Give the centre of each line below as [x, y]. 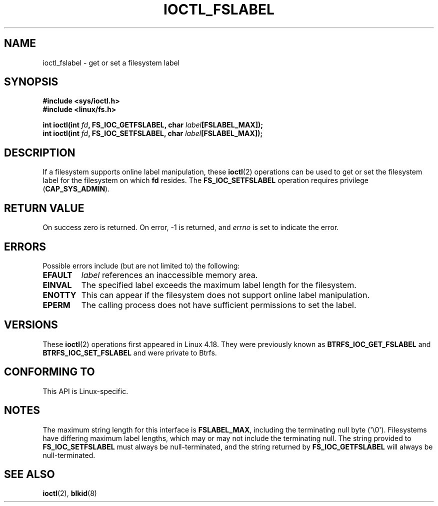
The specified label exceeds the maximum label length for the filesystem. [219, 285]
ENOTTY [59, 295]
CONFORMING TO [49, 372]
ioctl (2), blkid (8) [70, 493]
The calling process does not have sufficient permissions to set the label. [219, 305]
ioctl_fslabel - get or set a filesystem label [111, 62]
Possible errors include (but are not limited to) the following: [141, 265]
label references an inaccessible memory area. [169, 275]
